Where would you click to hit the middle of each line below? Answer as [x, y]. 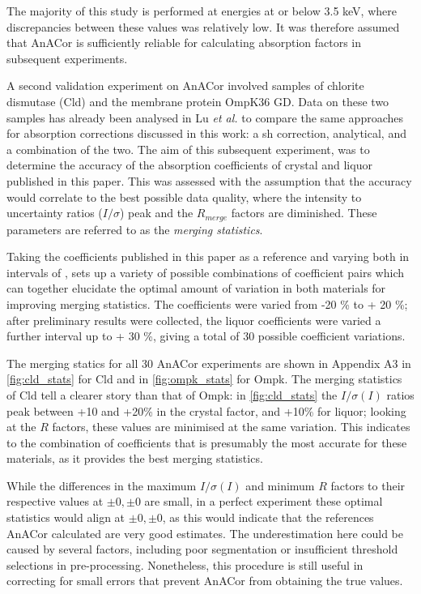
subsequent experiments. [67, 58]
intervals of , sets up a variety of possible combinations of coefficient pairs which [206, 272]
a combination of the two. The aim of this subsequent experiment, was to [188, 149]
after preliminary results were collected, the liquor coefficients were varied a [194, 320]
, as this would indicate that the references [268, 517]
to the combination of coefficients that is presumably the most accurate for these [207, 442]
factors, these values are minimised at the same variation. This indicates [231, 427]
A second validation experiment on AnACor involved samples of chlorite [185, 85]
